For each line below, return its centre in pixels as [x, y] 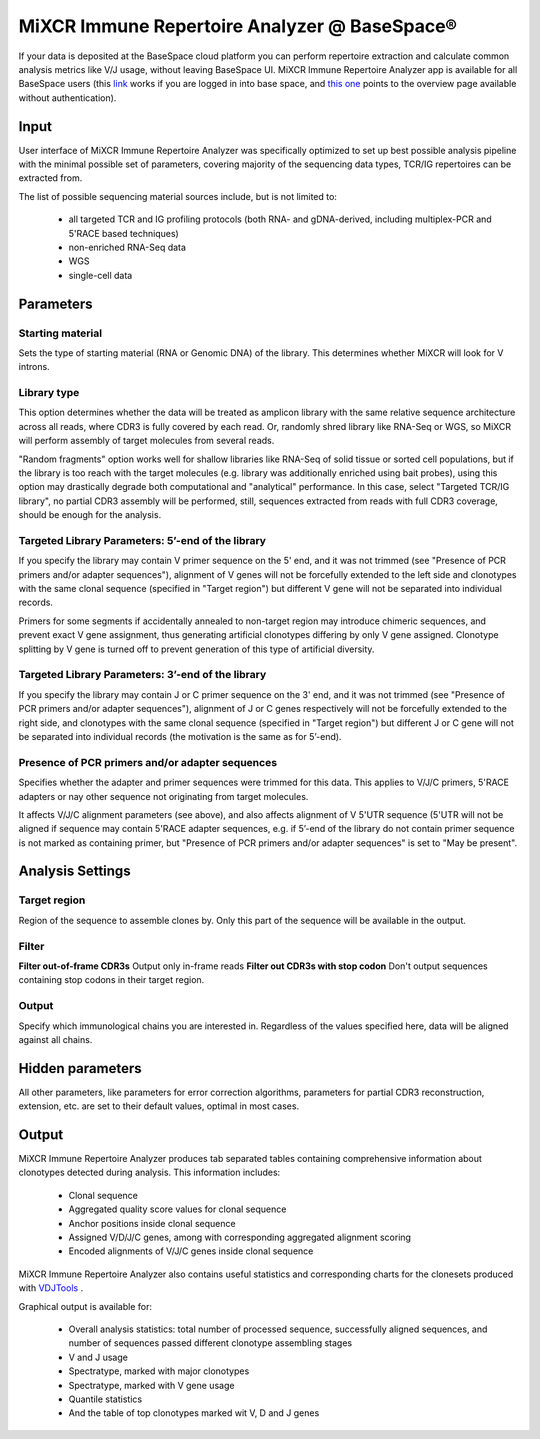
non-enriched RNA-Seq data [127, 247]
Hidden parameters [80, 1068]
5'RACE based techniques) [123, 233]
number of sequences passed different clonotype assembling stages [210, 1343]
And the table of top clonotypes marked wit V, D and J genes [194, 1413]
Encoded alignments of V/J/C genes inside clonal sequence [191, 1251]
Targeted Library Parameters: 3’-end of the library [142, 675]
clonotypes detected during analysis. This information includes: [149, 1172]
